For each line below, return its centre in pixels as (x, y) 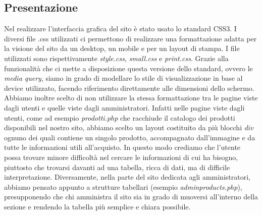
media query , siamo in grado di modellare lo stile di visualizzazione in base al (123, 78)
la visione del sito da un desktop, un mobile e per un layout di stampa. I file (122, 48)
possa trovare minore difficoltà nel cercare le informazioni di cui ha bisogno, (121, 157)
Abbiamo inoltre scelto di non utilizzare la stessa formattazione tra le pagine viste (131, 98)
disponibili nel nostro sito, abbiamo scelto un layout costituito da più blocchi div (129, 127)
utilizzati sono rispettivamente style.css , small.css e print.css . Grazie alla (116, 58)
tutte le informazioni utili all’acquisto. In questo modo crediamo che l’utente (122, 147)
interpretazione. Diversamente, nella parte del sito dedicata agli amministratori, (127, 177)
